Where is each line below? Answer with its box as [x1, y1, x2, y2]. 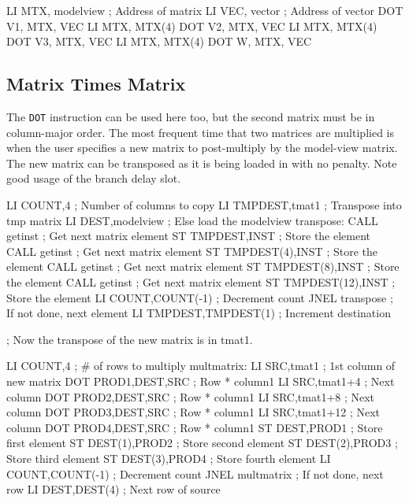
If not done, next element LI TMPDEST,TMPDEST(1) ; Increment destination [6, 305, 391, 321]
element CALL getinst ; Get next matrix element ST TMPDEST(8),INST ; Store [6, 258, 400, 275]
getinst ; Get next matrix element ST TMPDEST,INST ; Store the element [6, 227, 371, 244]
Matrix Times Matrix [6, 72, 186, 96]
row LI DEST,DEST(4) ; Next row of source [6, 481, 221, 497]
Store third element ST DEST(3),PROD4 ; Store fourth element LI [6, 449, 331, 466]
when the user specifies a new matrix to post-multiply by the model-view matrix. [6, 139, 398, 156]
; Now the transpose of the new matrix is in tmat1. [6, 331, 253, 347]
